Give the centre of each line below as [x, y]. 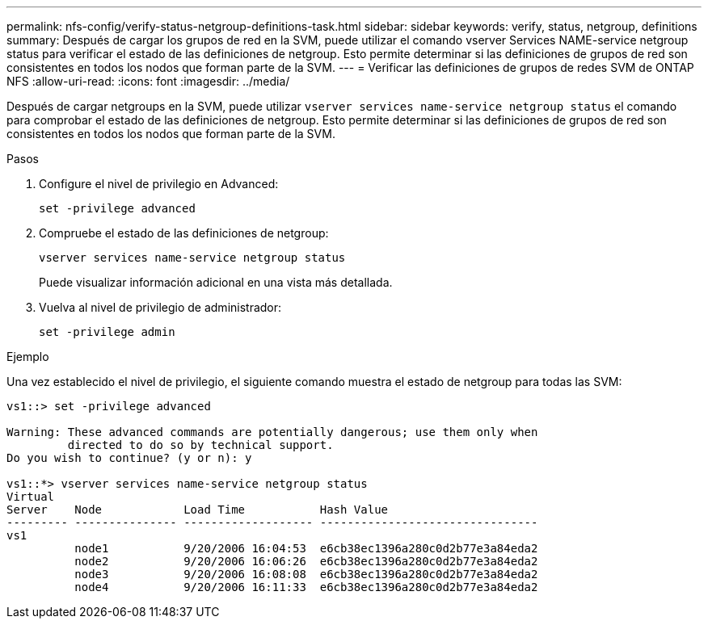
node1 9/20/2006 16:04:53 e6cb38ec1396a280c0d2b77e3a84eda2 [306, 548]
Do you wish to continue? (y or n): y [129, 458]
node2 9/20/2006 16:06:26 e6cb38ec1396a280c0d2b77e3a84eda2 [306, 561]
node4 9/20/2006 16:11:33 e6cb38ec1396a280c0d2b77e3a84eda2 [306, 587]
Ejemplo [28, 357]
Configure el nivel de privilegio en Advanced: [159, 184]
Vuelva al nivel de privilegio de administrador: [160, 307]
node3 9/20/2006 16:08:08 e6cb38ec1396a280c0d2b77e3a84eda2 [306, 574]
